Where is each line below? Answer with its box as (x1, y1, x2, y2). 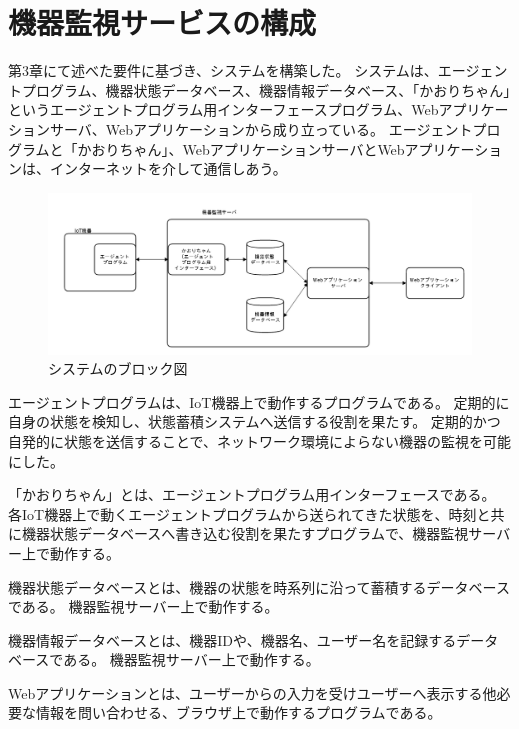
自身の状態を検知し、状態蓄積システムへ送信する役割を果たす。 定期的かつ (8, 411, 501, 432)
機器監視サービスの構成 (8, 2, 317, 43)
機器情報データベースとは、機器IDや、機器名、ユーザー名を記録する (8, 629, 457, 650)
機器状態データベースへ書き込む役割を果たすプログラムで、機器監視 (21, 523, 469, 544)
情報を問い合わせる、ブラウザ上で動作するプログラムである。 (35, 702, 442, 723)
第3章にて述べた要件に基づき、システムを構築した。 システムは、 (8, 60, 438, 81)
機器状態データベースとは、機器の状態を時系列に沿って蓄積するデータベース (8, 576, 510, 597)
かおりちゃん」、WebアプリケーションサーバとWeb (77, 138, 405, 159)
